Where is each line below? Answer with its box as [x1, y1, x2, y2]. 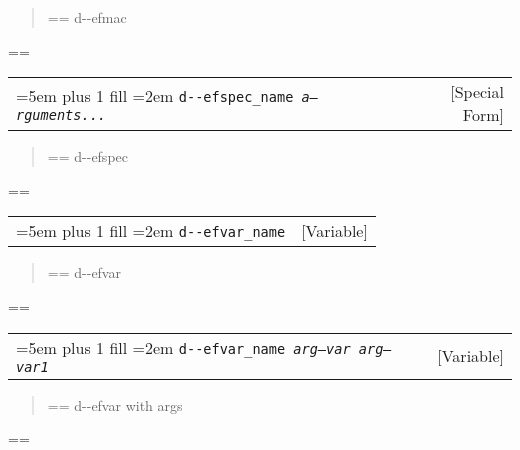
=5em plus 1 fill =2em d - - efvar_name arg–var [16, 335, 351, 359]
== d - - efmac [47, 7, 127, 27]
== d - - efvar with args [47, 394, 183, 415]
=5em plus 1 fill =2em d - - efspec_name [16, 83, 294, 107]
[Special [450, 80, 504, 104]
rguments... [16, 106, 107, 123]
